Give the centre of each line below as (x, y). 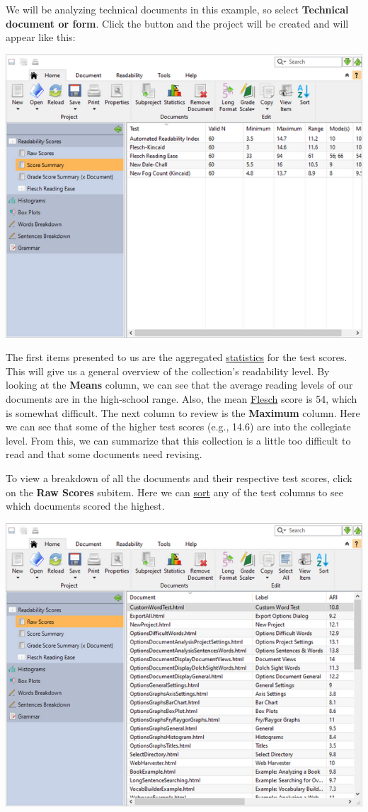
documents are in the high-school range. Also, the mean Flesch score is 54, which (182, 398)
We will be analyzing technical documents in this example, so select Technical (177, 9)
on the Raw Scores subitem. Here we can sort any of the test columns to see (174, 492)
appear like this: (41, 37)
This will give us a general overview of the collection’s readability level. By (168, 371)
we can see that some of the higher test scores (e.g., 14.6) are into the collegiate (178, 427)
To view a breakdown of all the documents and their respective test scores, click (179, 478)
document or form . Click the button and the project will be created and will (177, 23)
